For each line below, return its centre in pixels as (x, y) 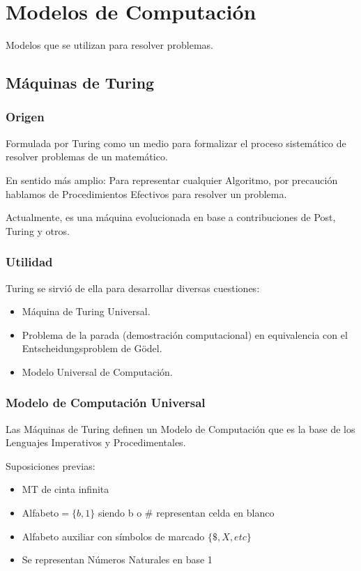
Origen (25, 117)
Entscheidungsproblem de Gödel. (92, 348)
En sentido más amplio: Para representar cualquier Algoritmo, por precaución (172, 180)
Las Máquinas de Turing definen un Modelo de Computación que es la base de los (180, 428)
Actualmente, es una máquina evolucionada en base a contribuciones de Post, (171, 217)
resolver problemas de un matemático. (87, 157)
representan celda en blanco (215, 513)
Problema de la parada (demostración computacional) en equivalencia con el (185, 334)
